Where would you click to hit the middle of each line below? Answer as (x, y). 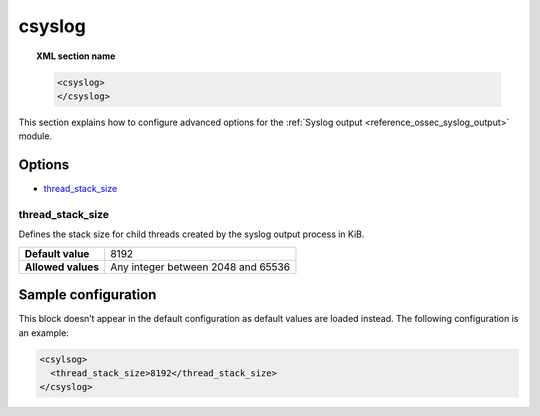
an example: (43, 332)
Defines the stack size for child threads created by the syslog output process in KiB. (191, 234)
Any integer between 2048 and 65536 (200, 267)
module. (35, 136)
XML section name (76, 56)
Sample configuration (87, 295)
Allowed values (62, 267)
